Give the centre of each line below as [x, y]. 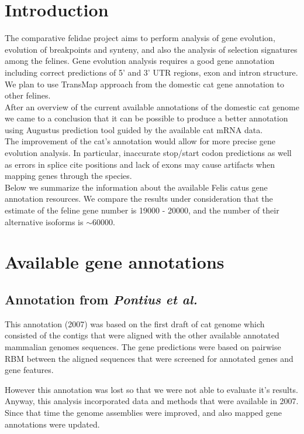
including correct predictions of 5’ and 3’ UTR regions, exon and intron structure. [151, 72]
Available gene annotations [115, 262]
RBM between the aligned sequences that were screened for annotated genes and [149, 358]
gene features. [29, 370]
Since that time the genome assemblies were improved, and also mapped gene [143, 412]
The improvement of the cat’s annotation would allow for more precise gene [140, 141]
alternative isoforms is [44, 221]
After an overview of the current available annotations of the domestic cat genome [152, 106]
